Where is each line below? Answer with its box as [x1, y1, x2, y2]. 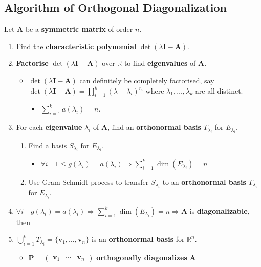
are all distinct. [195, 85, 243, 96]
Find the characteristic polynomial [16, 40, 137, 51]
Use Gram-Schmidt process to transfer [28, 176, 149, 187]
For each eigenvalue [16, 122, 82, 132]
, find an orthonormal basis [107, 122, 201, 132]
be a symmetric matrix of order [25, 24, 133, 34]
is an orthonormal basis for [91, 234, 185, 244]
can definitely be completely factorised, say [79, 75, 214, 85]
